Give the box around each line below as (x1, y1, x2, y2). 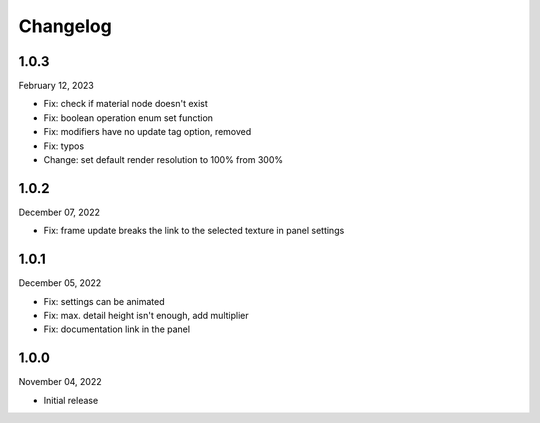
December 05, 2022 (18, 277, 102, 289)
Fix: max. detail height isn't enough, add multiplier (43, 310, 249, 321)
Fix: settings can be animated (43, 295, 165, 307)
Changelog (18, 15, 112, 37)
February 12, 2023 (18, 80, 94, 92)
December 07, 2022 (18, 206, 100, 218)
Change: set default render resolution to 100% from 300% (43, 154, 284, 166)
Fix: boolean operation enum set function (43, 111, 214, 124)
